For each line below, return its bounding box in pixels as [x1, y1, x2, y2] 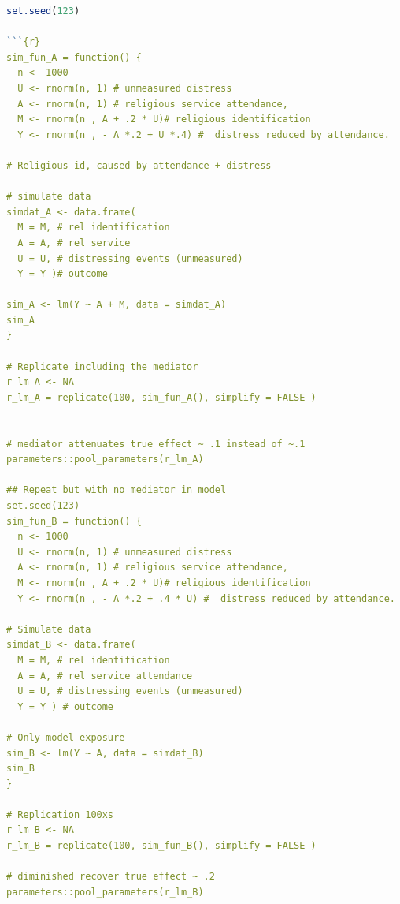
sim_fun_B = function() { [6, 515, 142, 527]
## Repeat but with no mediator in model [6, 484, 227, 496]
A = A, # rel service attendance [17, 670, 193, 682]
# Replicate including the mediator [6, 360, 198, 372]
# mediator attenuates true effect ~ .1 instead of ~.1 [6, 438, 306, 450]
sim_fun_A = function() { [6, 51, 142, 63]
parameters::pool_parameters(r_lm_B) [6, 886, 204, 898]
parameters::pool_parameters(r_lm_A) [6, 454, 204, 465]
